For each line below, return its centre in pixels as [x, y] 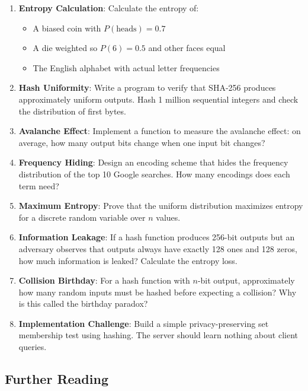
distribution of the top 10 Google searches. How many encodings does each [154, 174]
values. [168, 217]
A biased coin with [67, 28]
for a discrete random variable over [82, 217]
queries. [33, 347]
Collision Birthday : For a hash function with [104, 280]
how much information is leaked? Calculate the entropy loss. [128, 260]
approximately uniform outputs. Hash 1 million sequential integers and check [158, 99]
